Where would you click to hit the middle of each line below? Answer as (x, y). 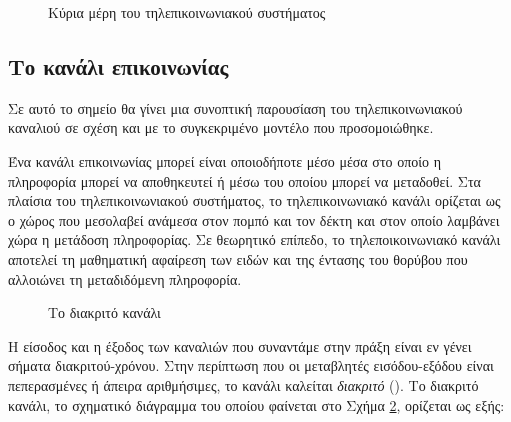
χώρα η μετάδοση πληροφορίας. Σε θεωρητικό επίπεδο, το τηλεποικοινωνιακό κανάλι (254, 239)
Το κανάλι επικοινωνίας (118, 65)
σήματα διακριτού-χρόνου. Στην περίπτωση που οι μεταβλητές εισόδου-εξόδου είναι (251, 365)
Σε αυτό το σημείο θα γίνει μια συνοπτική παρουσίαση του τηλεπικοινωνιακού (235, 107)
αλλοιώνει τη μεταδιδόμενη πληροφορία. (125, 278)
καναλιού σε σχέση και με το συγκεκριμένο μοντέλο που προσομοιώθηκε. (221, 127)
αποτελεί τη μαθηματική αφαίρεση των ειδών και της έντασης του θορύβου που (238, 258)
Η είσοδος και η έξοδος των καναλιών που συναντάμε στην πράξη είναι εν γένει (240, 345)
